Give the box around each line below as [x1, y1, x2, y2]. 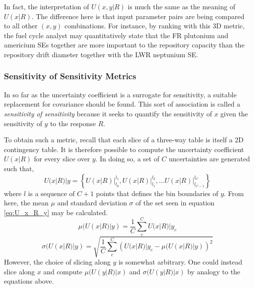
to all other [4, 21, 38, 31]
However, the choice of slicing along [4, 257, 111, 267]
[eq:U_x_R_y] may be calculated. [4, 207, 108, 217]
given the [220, 108, 248, 118]
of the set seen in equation [135, 198, 215, 208]
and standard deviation [57, 198, 127, 208]
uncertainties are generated [169, 154, 250, 164]
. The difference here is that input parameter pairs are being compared [31, 11, 245, 21]
